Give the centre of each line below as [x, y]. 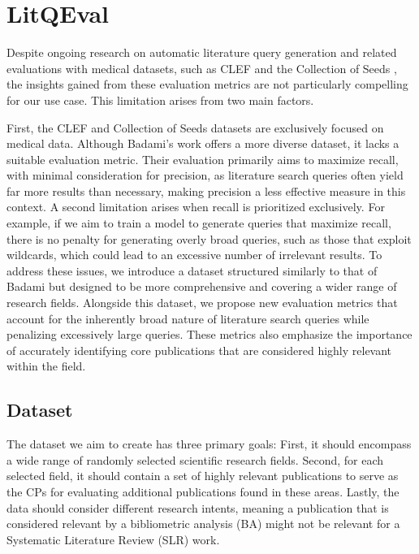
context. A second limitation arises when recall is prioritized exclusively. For [196, 207]
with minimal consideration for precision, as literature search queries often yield [205, 175]
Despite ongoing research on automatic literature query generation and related [202, 52]
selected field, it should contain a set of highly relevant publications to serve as [203, 476]
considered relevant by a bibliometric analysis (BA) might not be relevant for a [203, 524]
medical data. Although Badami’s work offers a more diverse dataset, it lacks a [203, 143]
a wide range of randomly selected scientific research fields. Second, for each [195, 459]
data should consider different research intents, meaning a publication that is [198, 507]
